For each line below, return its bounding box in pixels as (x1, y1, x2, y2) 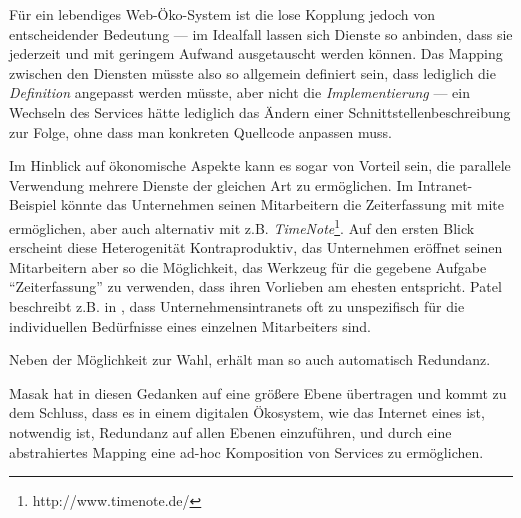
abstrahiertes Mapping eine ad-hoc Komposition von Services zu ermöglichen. (9, 441, 484, 462)
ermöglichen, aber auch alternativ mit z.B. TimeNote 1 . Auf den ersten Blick (9, 214, 475, 238)
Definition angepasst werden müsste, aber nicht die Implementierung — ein (9, 82, 471, 103)
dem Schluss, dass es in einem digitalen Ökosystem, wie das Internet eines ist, (9, 402, 485, 423)
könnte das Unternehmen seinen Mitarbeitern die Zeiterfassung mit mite (60, 194, 504, 215)
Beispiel (9, 194, 57, 215)
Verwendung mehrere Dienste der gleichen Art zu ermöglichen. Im (9, 174, 414, 195)
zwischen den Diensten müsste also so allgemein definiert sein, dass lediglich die (9, 62, 496, 83)
